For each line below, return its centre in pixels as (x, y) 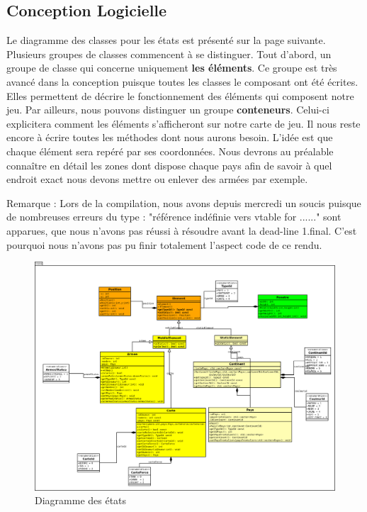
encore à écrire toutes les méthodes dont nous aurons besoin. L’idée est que (170, 137)
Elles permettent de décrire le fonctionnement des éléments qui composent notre (180, 95)
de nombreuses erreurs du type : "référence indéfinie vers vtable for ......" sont (174, 217)
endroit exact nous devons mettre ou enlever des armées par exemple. (157, 179)
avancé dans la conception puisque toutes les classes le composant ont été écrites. (182, 81)
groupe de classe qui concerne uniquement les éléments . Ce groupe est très (172, 68)
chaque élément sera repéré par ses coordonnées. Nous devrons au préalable (170, 151)
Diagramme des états (81, 500)
